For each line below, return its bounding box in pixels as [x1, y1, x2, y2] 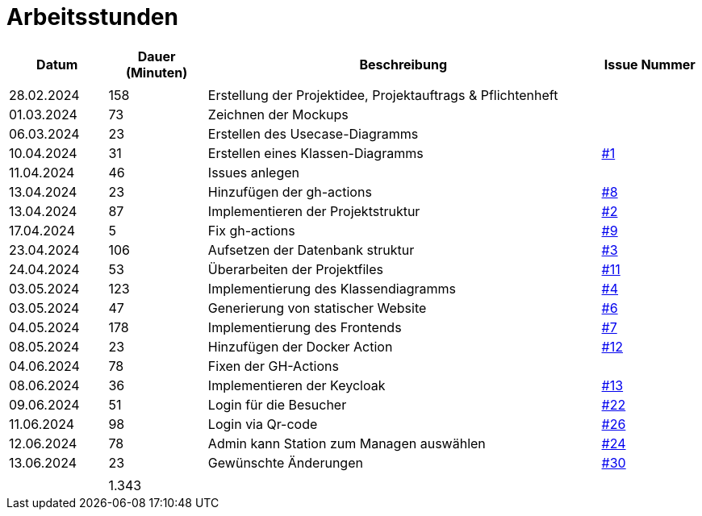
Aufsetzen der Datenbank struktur [207, 241, 415, 258]
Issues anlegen [207, 164, 299, 181]
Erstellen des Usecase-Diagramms [207, 125, 419, 142]
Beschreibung [359, 56, 447, 73]
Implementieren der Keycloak [207, 377, 386, 393]
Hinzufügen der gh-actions [207, 183, 372, 200]
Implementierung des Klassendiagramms [207, 280, 456, 297]
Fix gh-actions [207, 222, 295, 239]
